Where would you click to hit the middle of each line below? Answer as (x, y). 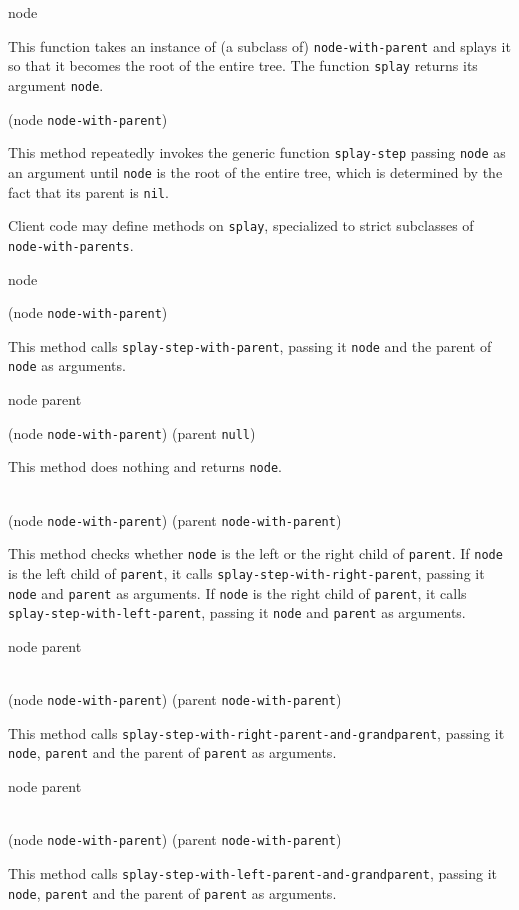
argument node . (56, 84)
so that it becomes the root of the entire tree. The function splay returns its (243, 65)
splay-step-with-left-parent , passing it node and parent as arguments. (237, 612)
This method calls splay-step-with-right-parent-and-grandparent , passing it (256, 732)
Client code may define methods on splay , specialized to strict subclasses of (241, 225)
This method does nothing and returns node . (145, 466)
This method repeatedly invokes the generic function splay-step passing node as (257, 152)
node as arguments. (67, 365)
